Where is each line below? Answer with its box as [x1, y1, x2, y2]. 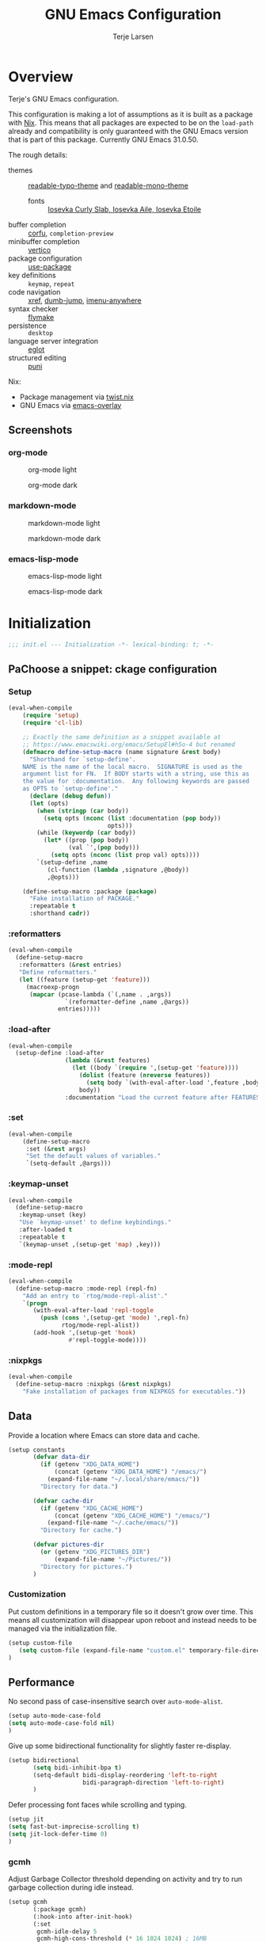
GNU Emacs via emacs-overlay [19, 400, 122, 409]
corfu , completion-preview [28, 228, 114, 238]
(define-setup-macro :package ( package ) [22, 887, 158, 896]
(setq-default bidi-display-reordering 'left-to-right [32, 1771, 218, 1779]
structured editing [8, 352, 67, 362]
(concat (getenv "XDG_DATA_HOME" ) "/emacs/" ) [54, 1468, 207, 1476]
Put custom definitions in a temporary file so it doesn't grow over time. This [8, 1606, 253, 1616]
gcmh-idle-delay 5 [36, 1927, 97, 1936]
